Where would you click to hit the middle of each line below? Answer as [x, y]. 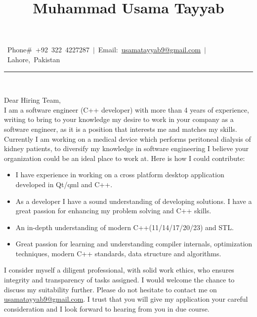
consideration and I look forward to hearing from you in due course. [107, 308]
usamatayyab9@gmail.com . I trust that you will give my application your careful [126, 299]
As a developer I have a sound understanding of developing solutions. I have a [134, 201]
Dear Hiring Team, [32, 100]
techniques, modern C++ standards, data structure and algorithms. [118, 253]
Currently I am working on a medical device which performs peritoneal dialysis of [128, 139]
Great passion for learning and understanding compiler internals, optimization [134, 244]
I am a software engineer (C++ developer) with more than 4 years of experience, [127, 109]
